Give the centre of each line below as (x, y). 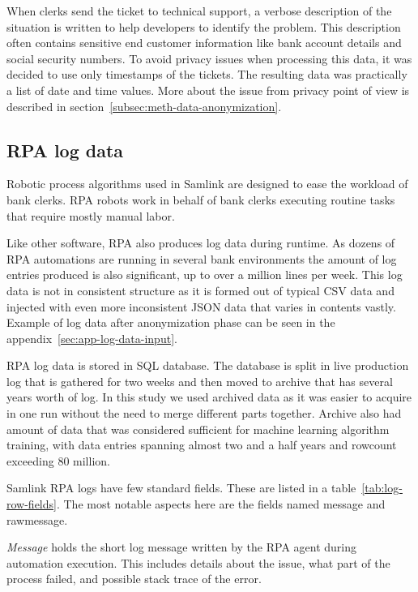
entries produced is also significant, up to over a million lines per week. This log (205, 275)
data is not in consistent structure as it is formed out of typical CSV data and (200, 290)
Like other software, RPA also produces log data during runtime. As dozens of (201, 243)
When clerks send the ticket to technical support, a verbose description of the (199, 11)
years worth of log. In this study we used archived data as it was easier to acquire (209, 397)
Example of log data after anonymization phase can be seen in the (171, 322)
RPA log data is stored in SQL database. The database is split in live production (208, 365)
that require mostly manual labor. (91, 215)
